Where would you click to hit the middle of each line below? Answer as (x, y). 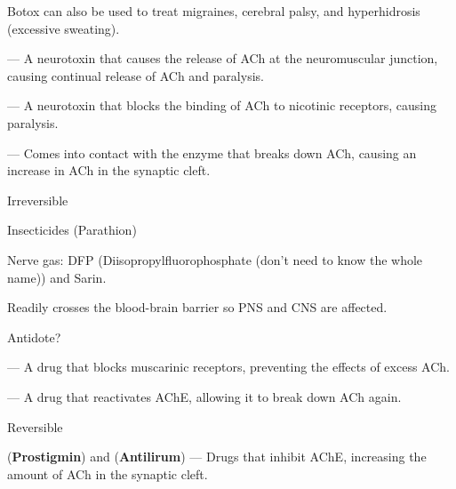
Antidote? (34, 337)
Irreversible (38, 200)
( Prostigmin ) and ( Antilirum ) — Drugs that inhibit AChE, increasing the (217, 457)
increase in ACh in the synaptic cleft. (109, 170)
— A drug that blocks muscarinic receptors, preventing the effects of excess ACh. (228, 367)
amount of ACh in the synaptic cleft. (108, 473)
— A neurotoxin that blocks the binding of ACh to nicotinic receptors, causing (222, 105)
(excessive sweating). (64, 28)
